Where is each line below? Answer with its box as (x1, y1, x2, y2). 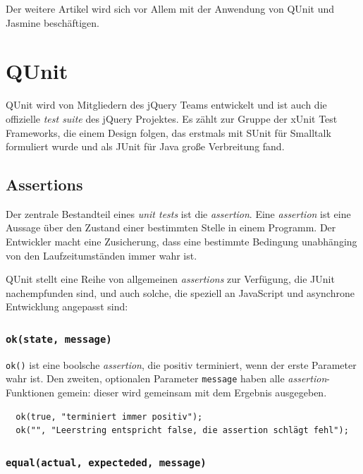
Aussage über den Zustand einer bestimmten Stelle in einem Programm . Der (6, 220, 336, 235)
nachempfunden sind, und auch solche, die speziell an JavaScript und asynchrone (6, 285, 355, 300)
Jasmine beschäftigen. (6, 15, 99, 30)
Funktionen (6, 385, 55, 400)
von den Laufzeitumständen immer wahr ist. (6, 248, 197, 262)
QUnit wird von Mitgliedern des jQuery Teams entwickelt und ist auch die (6, 97, 327, 112)
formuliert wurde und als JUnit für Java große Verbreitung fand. (6, 139, 285, 154)
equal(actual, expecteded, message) (6, 456, 207, 468)
